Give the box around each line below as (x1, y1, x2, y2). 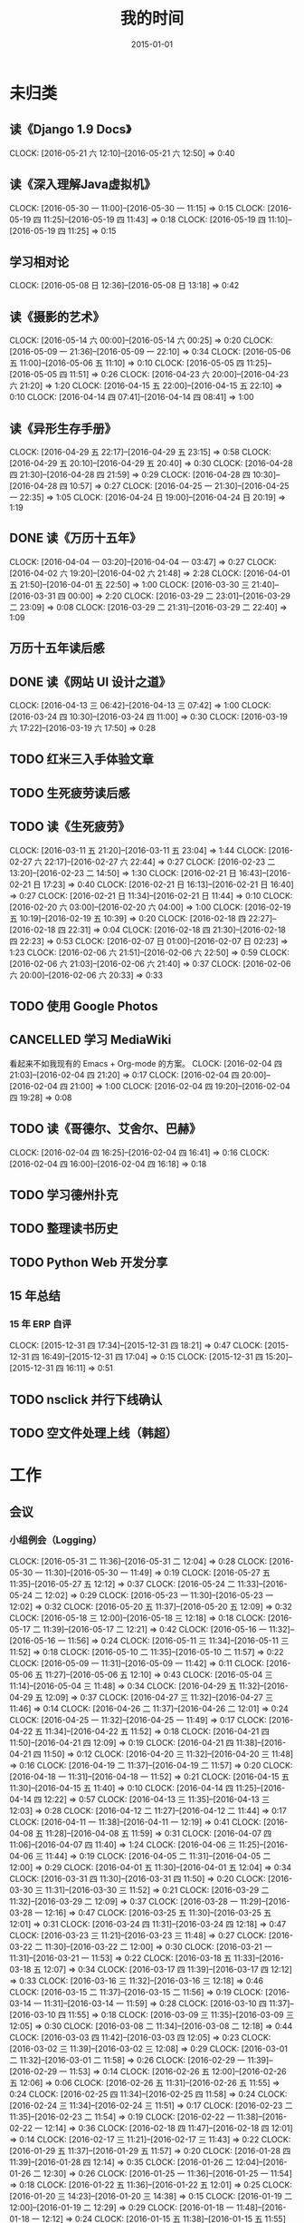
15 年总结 (9, 1289, 62, 1304)
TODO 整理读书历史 (9, 1221, 119, 1236)
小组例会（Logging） (9, 1534, 102, 1546)
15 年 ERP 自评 (9, 1318, 72, 1331)
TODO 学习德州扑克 (9, 1187, 119, 1203)
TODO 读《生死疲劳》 (9, 819, 130, 834)
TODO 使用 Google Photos (9, 999, 158, 1014)
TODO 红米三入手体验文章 (9, 752, 154, 767)
